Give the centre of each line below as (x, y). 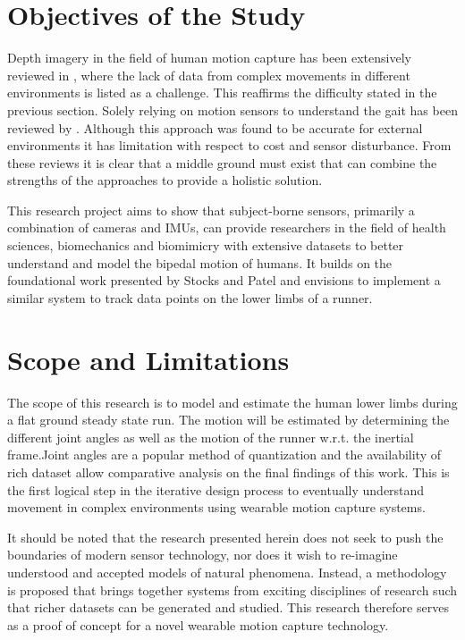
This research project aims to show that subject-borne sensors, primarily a (211, 210)
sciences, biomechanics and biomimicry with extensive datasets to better (206, 245)
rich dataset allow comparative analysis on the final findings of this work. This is (228, 472)
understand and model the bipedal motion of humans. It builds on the (200, 262)
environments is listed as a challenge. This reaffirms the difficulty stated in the (222, 93)
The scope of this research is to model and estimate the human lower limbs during (232, 402)
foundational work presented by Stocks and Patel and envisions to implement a (224, 280)
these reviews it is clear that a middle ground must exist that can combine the (222, 162)
